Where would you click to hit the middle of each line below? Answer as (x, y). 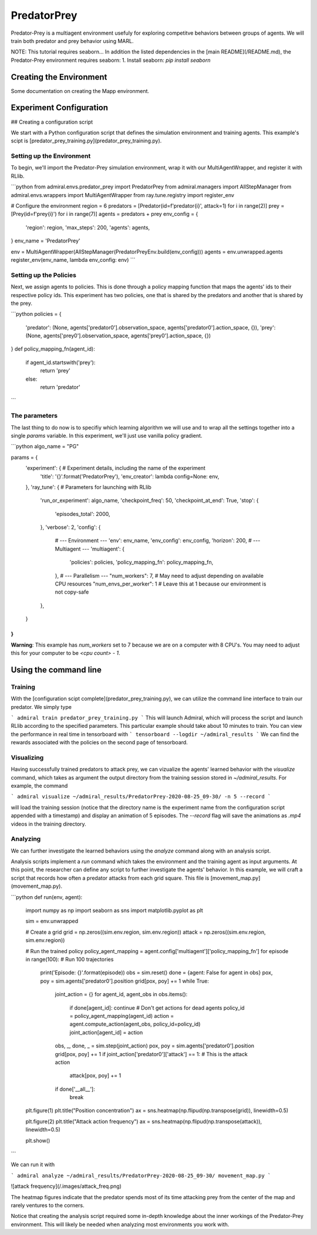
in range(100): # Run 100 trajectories (70, 959)
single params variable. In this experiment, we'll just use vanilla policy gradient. (107, 435)
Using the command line (56, 670)
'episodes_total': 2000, (83, 514)
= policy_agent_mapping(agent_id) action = (122, 1016)
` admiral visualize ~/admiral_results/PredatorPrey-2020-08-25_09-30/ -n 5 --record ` (141, 797)
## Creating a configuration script (52, 122)
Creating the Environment (59, 77)
